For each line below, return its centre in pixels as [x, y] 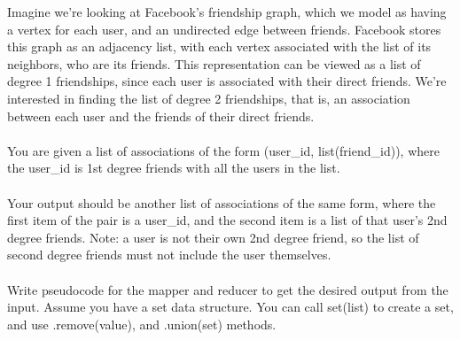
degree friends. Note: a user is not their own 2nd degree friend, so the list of [213, 237]
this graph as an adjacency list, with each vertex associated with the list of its [219, 46]
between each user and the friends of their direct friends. [161, 116]
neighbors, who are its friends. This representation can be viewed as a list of [214, 63]
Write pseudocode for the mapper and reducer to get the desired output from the [228, 289]
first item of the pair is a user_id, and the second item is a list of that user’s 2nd [227, 220]
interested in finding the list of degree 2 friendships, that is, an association [209, 98]
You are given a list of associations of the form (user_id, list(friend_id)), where [223, 150]
